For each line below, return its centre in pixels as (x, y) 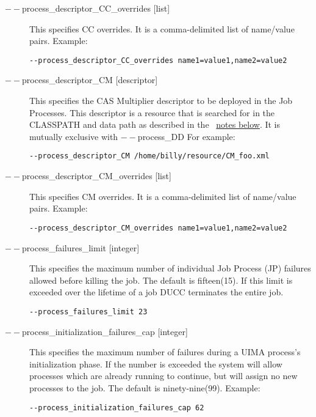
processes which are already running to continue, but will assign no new (163, 376)
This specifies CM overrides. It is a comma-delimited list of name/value (163, 196)
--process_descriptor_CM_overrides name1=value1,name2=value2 (158, 228)
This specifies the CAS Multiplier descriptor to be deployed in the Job (161, 101)
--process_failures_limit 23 (88, 312)
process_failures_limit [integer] (81, 247)
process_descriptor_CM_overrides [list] (97, 176)
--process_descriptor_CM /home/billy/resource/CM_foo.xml (149, 156)
